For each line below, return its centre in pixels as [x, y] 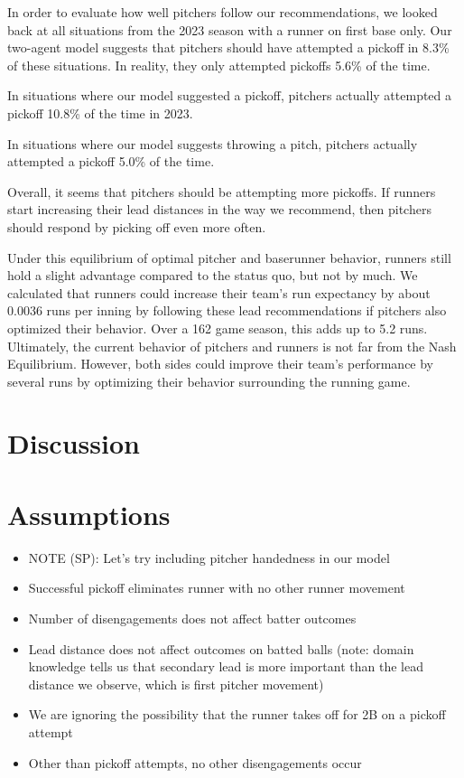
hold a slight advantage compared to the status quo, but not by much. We [213, 275]
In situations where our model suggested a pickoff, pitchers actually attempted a [230, 95]
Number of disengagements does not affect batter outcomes [192, 618]
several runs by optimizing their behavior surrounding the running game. [209, 381]
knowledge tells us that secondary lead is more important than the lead [226, 666]
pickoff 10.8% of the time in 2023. [100, 112]
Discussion [74, 443]
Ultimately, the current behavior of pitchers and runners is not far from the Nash [232, 346]
